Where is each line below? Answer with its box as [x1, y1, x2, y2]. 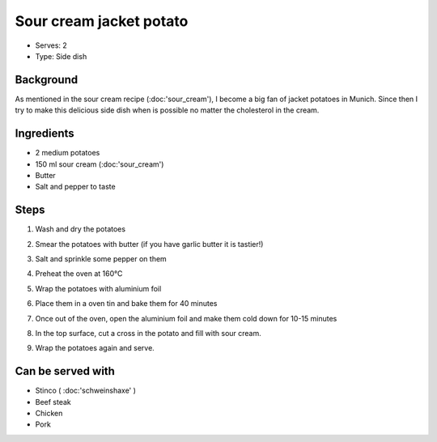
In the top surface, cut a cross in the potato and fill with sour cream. [35, 328, 262, 338]
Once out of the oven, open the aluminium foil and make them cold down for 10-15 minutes [35, 313, 337, 323]
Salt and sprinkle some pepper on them [35, 254, 168, 263]
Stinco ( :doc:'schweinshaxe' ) [35, 385, 137, 396]
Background [15, 73, 78, 87]
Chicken [35, 409, 63, 419]
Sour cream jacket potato [15, 12, 189, 30]
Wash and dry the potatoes [35, 224, 125, 234]
